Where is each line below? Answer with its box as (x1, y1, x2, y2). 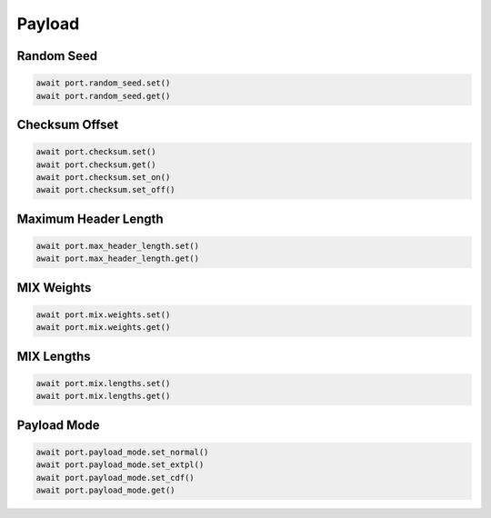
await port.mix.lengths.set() (35, 378, 171, 388)
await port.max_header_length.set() (35, 241, 200, 251)
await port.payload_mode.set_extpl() (35, 460, 205, 470)
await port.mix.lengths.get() (35, 391, 171, 402)
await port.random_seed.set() (35, 78, 171, 88)
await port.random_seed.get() (35, 91, 171, 101)
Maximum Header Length (16, 211, 164, 226)
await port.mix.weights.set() (35, 309, 171, 320)
